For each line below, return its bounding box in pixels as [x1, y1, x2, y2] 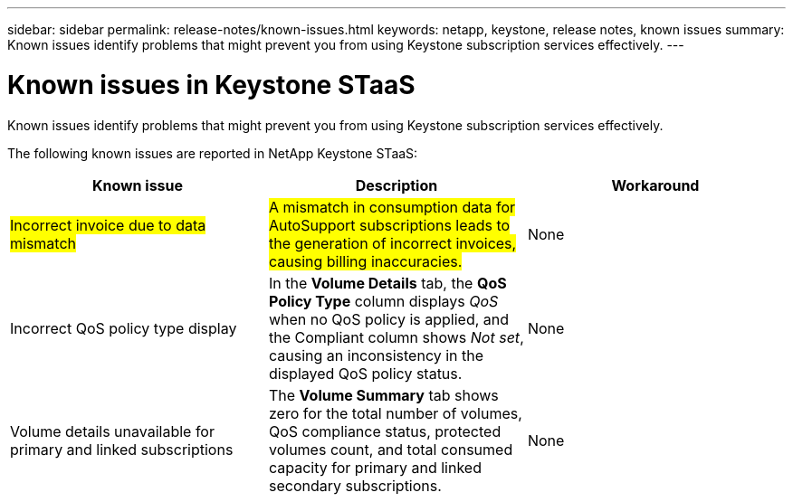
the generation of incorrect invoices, [268, 233, 517, 252]
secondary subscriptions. [268, 476, 442, 495]
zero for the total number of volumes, [268, 403, 522, 422]
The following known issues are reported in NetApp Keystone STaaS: [7, 145, 418, 161]
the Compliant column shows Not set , [268, 327, 524, 346]
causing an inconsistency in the [268, 346, 484, 365]
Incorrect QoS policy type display [10, 318, 237, 337]
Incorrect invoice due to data [10, 215, 206, 234]
